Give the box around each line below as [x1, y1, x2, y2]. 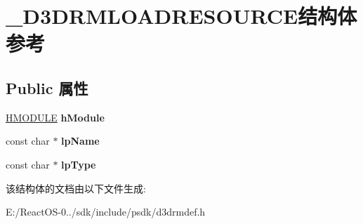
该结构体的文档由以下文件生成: [6, 180, 146, 195]
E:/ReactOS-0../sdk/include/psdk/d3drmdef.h [6, 204, 206, 219]
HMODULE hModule [6, 110, 105, 124]
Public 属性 [6, 77, 88, 98]
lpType [61, 157, 96, 171]
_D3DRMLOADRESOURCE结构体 [6, 1, 357, 30]
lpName [61, 133, 100, 148]
